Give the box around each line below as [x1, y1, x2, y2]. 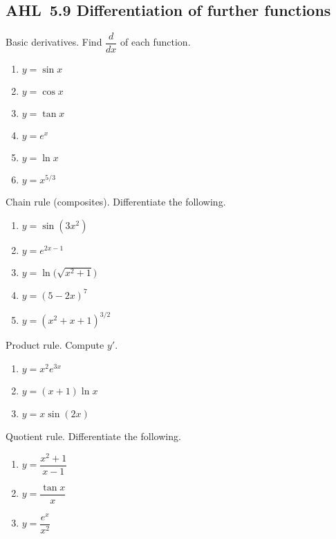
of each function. [120, 35, 191, 49]
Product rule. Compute [6, 338, 104, 352]
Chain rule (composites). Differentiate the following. [6, 194, 226, 209]
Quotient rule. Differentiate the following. [6, 428, 181, 443]
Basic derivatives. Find [6, 35, 102, 49]
